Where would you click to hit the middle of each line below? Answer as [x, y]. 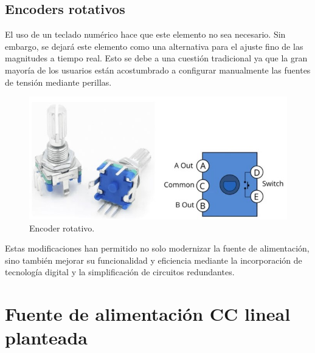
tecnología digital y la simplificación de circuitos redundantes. [120, 272]
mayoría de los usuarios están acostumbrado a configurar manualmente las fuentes [158, 70]
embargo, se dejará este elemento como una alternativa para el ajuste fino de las [154, 46]
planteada [46, 338]
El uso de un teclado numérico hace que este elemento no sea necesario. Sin [145, 34]
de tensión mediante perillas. [58, 82]
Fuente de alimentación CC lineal [148, 314]
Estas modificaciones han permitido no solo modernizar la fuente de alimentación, [157, 248]
